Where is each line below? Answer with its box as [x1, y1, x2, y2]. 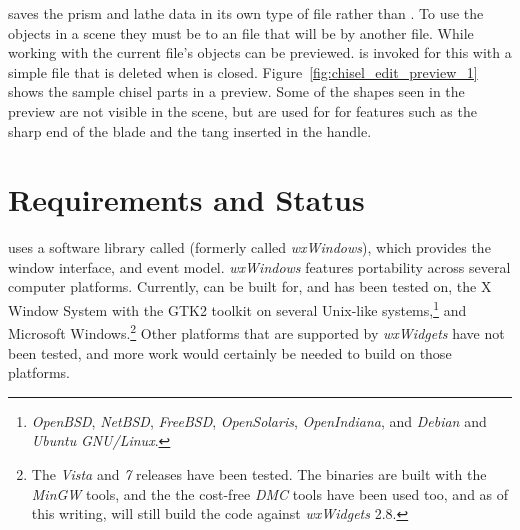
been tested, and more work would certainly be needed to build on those [8, 342, 452, 363]
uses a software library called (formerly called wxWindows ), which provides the [8, 237, 491, 258]
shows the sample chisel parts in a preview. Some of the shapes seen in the [8, 81, 465, 102]
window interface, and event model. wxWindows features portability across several [8, 256, 511, 277]
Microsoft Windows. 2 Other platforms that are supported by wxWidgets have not [8, 320, 505, 343]
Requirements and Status [8, 179, 365, 220]
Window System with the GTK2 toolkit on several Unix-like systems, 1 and [8, 297, 467, 320]
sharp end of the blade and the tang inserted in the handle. [8, 120, 372, 141]
